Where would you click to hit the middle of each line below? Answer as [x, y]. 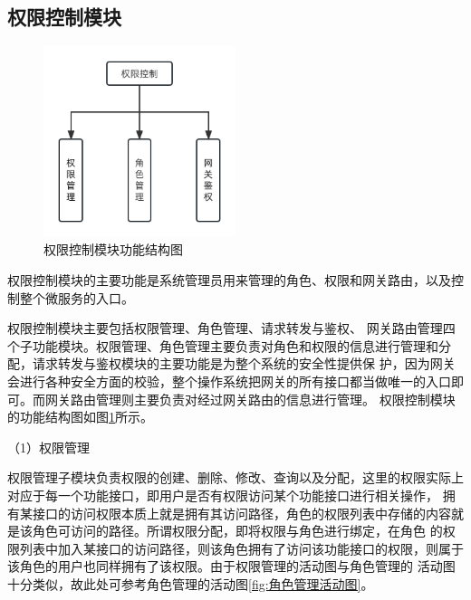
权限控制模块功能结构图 [113, 249]
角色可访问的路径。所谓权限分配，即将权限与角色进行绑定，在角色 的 [237, 531]
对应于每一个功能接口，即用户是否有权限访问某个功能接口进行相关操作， [223, 495]
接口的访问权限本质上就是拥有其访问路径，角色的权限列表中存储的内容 [241, 513]
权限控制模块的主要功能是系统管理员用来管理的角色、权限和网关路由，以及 [229, 280]
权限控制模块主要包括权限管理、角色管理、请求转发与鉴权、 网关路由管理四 [231, 328]
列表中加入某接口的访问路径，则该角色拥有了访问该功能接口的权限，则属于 [241, 548]
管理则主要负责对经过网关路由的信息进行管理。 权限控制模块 [275, 399]
